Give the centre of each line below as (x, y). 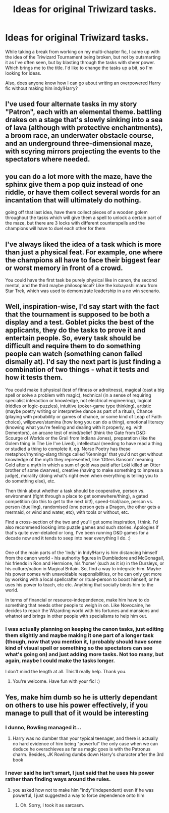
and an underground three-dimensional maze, (79, 144)
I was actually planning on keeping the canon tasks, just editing (84, 629)
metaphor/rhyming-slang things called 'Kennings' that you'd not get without (84, 454)
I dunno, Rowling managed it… (43, 727)
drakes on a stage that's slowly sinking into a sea (84, 120)
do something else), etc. (30, 481)
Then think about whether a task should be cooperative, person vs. (75, 491)
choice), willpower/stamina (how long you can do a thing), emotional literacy (84, 422)
